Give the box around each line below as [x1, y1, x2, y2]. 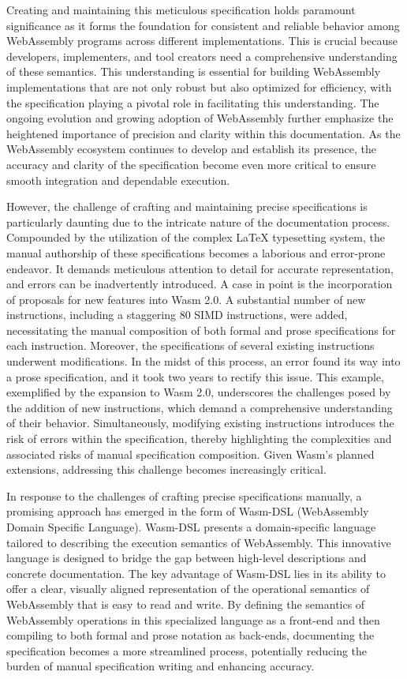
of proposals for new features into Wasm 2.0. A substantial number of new [6, 291, 366, 307]
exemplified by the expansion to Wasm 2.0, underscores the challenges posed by [6, 384, 391, 400]
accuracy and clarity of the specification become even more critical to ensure [6, 156, 376, 172]
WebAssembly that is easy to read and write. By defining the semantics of [6, 595, 365, 612]
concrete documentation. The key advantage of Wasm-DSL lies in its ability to [6, 565, 386, 581]
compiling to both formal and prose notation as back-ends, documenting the [6, 627, 375, 643]
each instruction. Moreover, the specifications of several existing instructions [6, 337, 375, 354]
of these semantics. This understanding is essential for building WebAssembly [6, 63, 381, 80]
